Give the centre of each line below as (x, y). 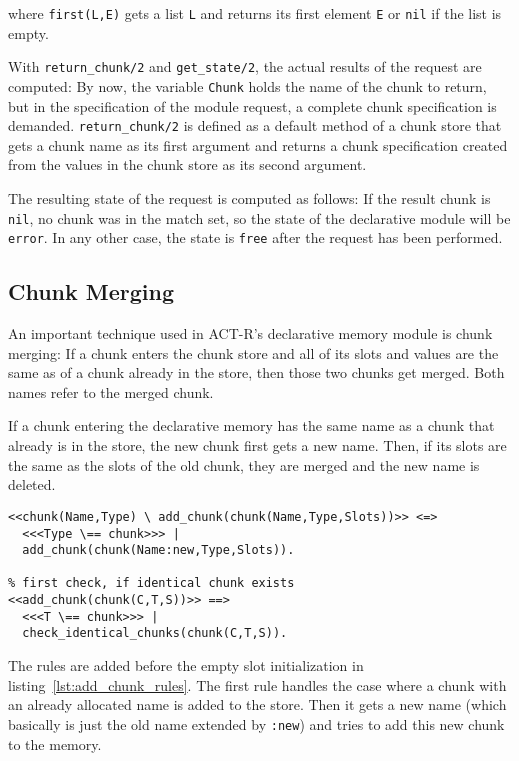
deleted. (32, 484)
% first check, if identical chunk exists (151, 583)
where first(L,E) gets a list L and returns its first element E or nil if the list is (255, 13)
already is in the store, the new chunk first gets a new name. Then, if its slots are (257, 445)
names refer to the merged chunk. (111, 391)
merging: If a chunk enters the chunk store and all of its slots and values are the (253, 352)
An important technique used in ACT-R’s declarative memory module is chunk (250, 333)
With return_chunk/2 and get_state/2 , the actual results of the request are (245, 66)
